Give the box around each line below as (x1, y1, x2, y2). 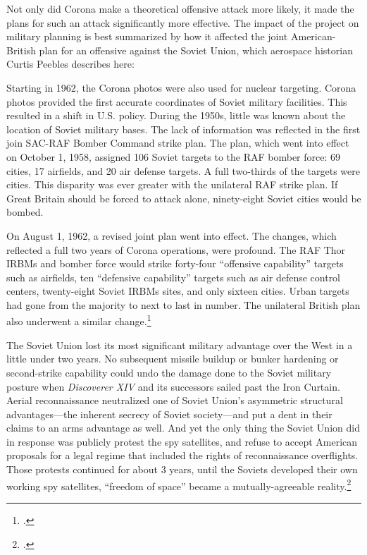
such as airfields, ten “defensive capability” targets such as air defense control (6, 269, 341, 284)
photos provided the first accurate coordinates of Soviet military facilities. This (6, 94, 347, 109)
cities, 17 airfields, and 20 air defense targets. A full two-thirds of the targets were (6, 163, 360, 178)
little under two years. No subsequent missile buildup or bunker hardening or (6, 351, 339, 366)
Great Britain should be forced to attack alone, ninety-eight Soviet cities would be (6, 190, 361, 205)
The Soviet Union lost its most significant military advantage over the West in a (6, 337, 353, 352)
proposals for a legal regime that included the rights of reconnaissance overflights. (6, 448, 359, 463)
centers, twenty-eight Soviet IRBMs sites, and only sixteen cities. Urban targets (6, 283, 349, 298)
